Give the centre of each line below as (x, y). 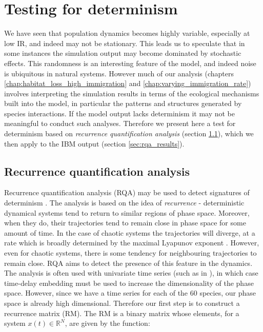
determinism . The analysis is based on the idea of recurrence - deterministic (124, 203)
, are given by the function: (107, 323)
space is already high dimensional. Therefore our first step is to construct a (122, 303)
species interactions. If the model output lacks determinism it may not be (119, 113)
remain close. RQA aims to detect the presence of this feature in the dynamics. (128, 263)
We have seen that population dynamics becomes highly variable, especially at (127, 33)
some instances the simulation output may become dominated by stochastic (123, 53)
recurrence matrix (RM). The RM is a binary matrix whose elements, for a (122, 313)
